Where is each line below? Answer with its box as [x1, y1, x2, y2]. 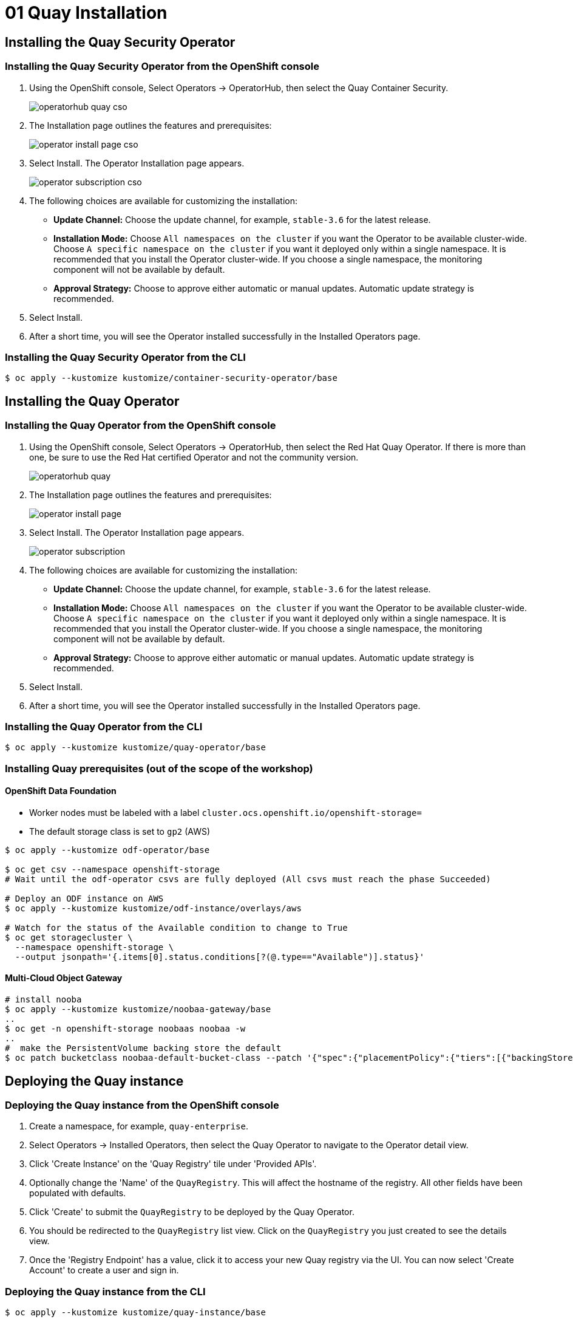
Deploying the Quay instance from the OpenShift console [5, 1098, 279, 1111]
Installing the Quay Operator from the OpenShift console [5, 419, 276, 432]
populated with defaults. [29, 1188, 126, 1199]
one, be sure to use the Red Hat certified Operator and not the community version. [29, 451, 359, 462]
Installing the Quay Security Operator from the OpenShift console [5, 60, 319, 73]
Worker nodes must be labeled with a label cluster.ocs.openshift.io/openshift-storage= [29, 807, 422, 818]
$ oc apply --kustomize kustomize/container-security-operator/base [5, 373, 337, 383]
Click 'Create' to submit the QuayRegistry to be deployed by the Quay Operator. [29, 1207, 354, 1218]
